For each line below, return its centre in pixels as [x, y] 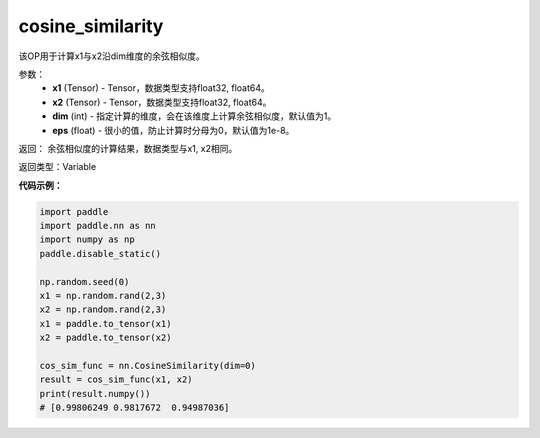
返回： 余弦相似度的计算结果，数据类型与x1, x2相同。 [128, 148]
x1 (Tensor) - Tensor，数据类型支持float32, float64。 [161, 88]
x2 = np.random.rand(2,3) [103, 309]
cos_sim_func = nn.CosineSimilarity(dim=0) [148, 365]
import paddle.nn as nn [98, 226]
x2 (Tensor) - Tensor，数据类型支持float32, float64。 [162, 102]
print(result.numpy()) [95, 393]
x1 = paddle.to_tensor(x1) [105, 323]
